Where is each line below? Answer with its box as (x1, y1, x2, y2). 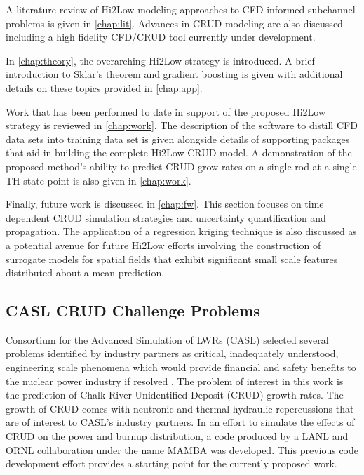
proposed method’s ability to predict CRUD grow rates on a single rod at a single (6, 159, 357, 173)
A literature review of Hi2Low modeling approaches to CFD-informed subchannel (6, 2, 356, 16)
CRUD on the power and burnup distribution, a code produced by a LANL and (6, 429, 349, 443)
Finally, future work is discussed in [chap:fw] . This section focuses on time (6, 196, 324, 211)
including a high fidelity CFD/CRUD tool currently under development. (6, 29, 316, 44)
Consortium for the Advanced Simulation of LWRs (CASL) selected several (6, 332, 329, 347)
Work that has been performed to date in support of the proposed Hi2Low (6, 104, 326, 119)
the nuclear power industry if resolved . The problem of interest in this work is (6, 373, 344, 388)
